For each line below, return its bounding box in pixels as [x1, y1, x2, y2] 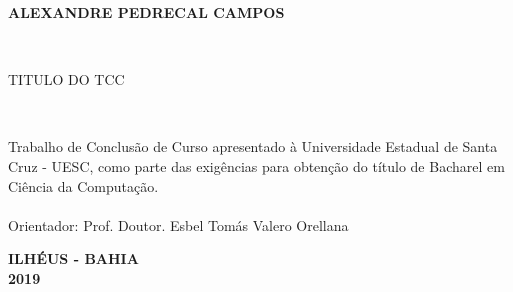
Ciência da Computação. [8, 175, 159, 196]
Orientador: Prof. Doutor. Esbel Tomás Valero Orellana [8, 214, 349, 235]
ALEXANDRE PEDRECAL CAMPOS [8, 2, 285, 22]
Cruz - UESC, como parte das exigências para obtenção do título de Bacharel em [8, 155, 505, 176]
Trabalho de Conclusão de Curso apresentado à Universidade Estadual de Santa [8, 136, 498, 157]
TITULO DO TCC [8, 69, 125, 90]
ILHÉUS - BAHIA [8, 248, 139, 269]
